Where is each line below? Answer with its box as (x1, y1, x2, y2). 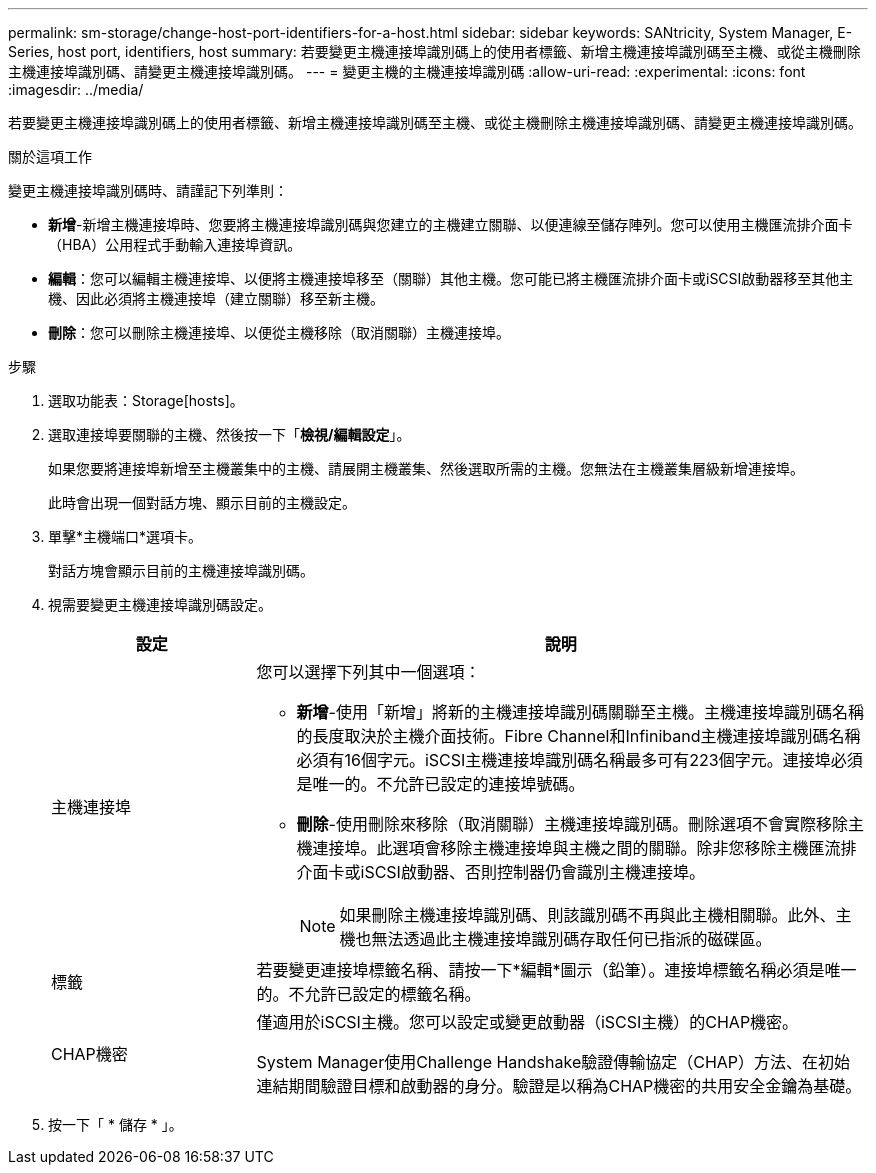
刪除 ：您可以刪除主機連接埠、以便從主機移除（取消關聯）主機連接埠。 (48, 324, 510, 341)
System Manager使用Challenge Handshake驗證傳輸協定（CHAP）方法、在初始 (256, 1052, 851, 1072)
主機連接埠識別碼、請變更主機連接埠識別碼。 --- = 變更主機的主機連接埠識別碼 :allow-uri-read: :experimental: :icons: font (8, 63, 806, 80)
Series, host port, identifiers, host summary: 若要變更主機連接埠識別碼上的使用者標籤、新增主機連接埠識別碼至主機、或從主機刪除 (8, 43, 861, 60)
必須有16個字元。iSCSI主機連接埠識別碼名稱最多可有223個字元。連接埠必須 (296, 750, 863, 770)
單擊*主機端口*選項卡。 (48, 528, 203, 545)
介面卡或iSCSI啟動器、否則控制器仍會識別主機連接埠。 (296, 862, 705, 882)
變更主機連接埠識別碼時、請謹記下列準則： (8, 182, 288, 199)
